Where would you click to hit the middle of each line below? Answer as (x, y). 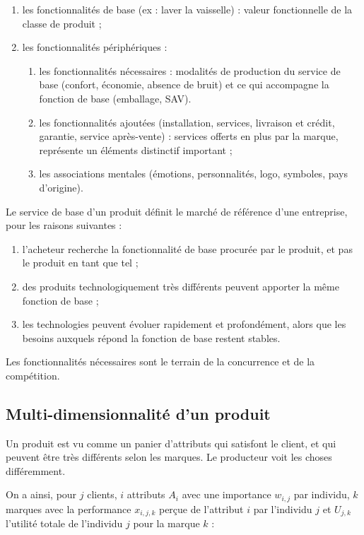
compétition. (33, 375)
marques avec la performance (69, 508)
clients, (102, 494)
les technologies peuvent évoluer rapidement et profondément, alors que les (184, 324)
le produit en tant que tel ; (80, 263)
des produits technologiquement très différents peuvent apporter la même (181, 286)
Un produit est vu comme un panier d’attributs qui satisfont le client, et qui (171, 443)
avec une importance (227, 494)
